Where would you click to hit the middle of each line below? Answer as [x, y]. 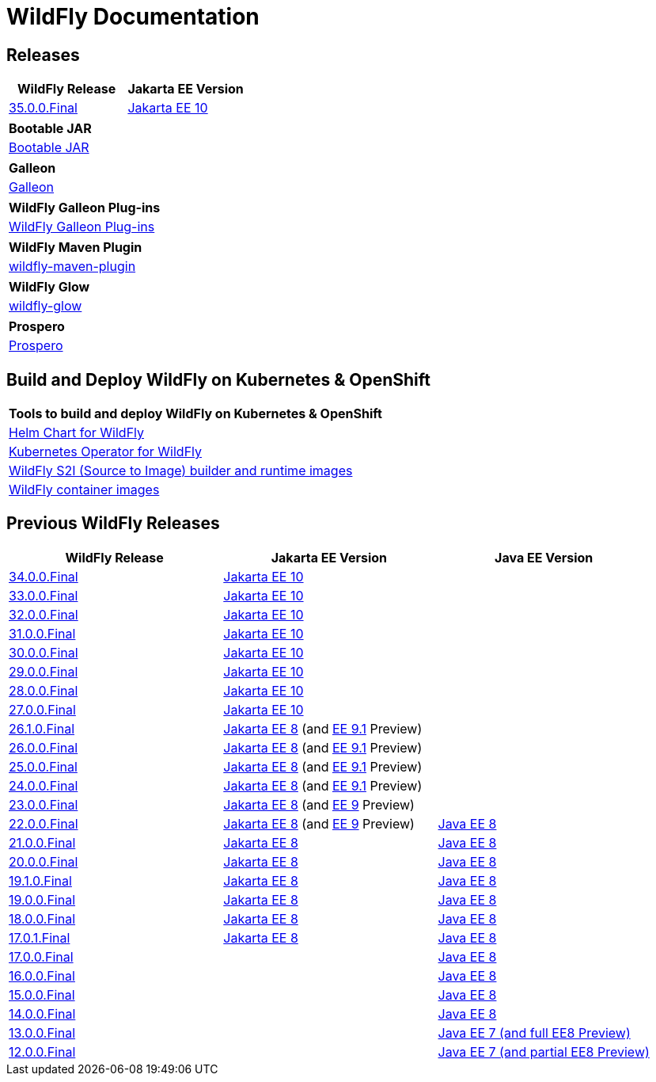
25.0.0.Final [43, 766]
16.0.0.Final [42, 975]
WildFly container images [84, 490]
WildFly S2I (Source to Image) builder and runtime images [181, 471]
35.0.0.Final [43, 108]
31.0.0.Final [42, 633]
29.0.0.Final [44, 671]
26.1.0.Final [42, 728]
